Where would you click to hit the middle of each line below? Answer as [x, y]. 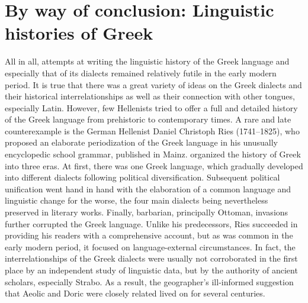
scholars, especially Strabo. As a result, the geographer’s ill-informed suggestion [149, 281]
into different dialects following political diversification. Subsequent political [142, 177]
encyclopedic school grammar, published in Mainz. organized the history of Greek [153, 154]
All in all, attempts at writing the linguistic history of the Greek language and [147, 61]
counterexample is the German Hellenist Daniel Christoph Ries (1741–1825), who [152, 130]
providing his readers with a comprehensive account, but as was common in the [149, 235]
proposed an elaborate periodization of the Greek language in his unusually [141, 142]
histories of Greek [79, 33]
